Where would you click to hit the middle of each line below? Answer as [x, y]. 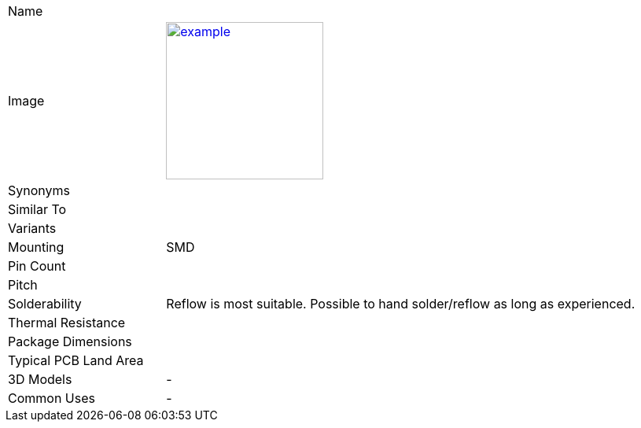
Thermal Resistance [67, 323]
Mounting [36, 247]
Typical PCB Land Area [76, 360]
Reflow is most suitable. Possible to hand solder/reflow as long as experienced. [401, 304]
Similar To [37, 209]
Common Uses [52, 398]
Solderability [45, 304]
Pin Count [37, 266]
